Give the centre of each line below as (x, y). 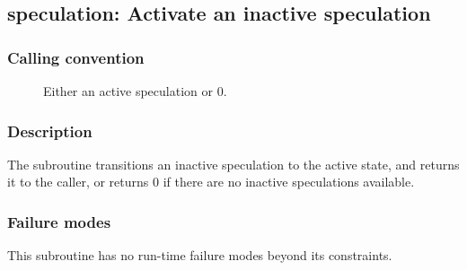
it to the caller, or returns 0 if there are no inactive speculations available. (211, 182)
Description (50, 131)
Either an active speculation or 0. (135, 91)
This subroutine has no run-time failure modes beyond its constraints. (200, 255)
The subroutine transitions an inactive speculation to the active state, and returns (233, 164)
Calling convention (76, 57)
